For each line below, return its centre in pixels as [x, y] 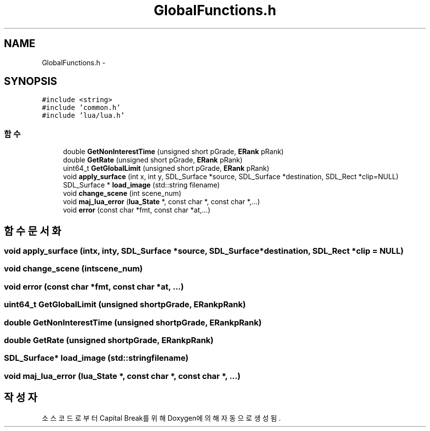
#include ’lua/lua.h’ [83, 116]
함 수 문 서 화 [33, 231]
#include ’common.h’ [81, 108]
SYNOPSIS [31, 81]
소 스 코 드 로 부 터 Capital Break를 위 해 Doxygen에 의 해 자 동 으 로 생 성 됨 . [161, 418]
